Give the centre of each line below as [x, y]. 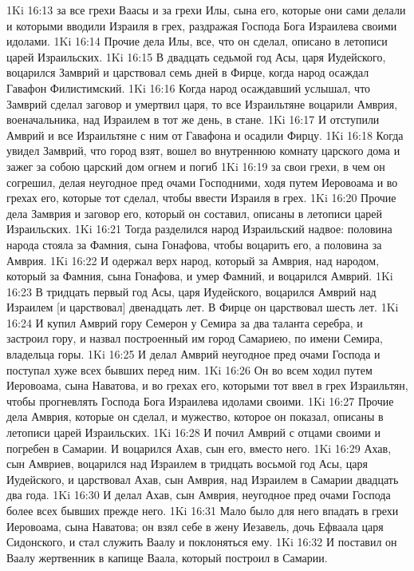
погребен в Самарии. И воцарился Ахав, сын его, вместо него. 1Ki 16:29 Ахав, [199, 448]
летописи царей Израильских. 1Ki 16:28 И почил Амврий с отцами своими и [193, 432]
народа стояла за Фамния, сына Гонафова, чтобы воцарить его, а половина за [194, 244]
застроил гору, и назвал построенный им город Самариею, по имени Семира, [195, 338]
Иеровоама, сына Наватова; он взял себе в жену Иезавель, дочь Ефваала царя [195, 526]
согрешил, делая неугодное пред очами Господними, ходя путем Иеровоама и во [202, 182]
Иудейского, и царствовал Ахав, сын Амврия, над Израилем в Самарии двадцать [203, 479]
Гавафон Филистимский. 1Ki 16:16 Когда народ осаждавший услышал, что [189, 87]
